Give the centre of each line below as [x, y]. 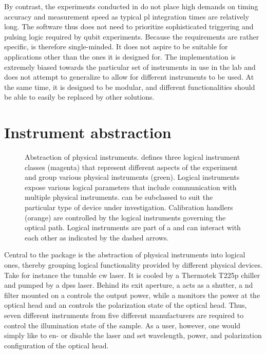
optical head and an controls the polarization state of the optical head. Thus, [126, 305]
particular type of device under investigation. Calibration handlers [129, 207]
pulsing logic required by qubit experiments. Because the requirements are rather [132, 36]
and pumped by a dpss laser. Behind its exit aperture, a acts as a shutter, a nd [129, 285]
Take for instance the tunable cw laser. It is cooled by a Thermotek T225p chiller [132, 275]
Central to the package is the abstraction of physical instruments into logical [125, 255]
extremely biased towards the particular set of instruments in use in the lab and [130, 67]
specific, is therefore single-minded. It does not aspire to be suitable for [116, 46]
